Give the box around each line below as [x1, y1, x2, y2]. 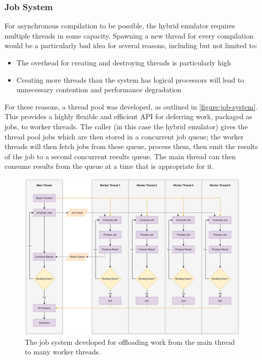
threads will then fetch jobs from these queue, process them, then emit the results [5, 141, 258, 152]
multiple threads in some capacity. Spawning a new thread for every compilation [5, 30, 254, 41]
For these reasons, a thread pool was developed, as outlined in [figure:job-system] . [5, 101, 258, 112]
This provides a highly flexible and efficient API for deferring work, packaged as [5, 111, 252, 122]
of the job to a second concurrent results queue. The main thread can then [5, 151, 236, 161]
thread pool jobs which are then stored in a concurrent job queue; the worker [5, 131, 244, 141]
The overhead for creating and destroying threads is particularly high [16, 57, 231, 67]
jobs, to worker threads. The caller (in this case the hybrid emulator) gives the [5, 121, 248, 131]
